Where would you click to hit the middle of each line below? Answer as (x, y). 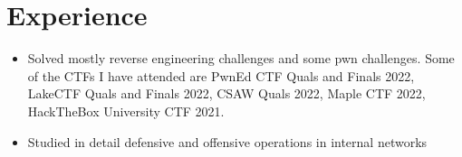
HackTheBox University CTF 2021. (126, 111)
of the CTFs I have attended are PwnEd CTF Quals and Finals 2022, (221, 75)
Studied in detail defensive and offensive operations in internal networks (227, 141)
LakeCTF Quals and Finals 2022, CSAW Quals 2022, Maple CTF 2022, (226, 93)
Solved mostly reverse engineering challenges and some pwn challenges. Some (241, 58)
